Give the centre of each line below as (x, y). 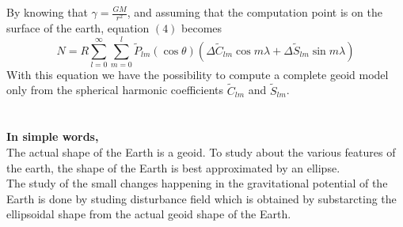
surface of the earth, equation (78, 28)
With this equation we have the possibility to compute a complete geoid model (198, 74)
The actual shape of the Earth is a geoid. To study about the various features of (201, 152)
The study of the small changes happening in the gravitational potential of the (197, 183)
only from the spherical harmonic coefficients (115, 90)
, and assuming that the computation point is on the (255, 12)
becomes (202, 28)
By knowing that (47, 12)
